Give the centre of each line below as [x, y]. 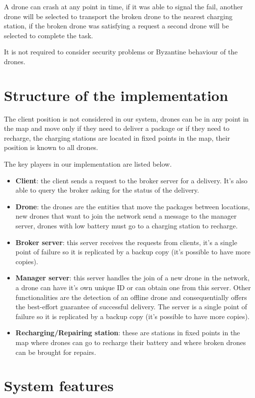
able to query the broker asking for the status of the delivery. [107, 190]
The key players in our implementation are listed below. [88, 164]
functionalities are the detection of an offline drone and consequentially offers [131, 297]
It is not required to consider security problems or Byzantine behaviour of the [121, 52]
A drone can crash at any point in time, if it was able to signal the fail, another [124, 6]
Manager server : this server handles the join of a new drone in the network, [132, 278]
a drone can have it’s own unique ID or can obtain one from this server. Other [133, 287]
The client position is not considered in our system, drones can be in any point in [127, 118]
